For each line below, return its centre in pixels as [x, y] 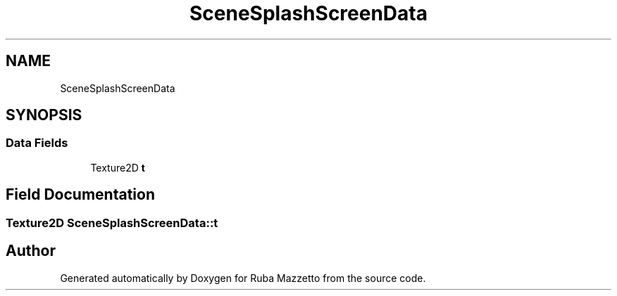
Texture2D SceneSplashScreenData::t [112, 223]
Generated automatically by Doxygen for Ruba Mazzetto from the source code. [243, 278]
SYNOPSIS [44, 115]
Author [31, 251]
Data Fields [37, 143]
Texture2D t [118, 167]
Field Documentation [80, 195]
